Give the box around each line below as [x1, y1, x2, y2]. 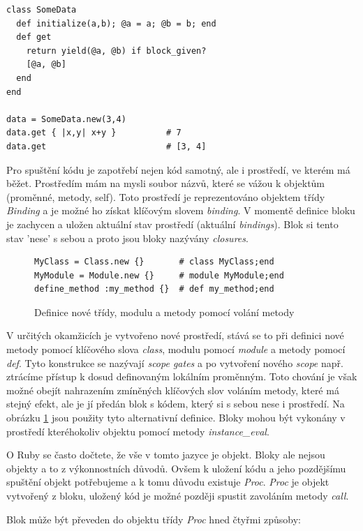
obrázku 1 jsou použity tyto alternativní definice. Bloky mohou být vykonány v [6, 410, 346, 425]
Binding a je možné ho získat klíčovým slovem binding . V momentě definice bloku [6, 203, 355, 218]
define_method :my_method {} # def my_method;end [34, 284, 274, 294]
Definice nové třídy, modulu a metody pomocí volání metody [34, 304, 295, 319]
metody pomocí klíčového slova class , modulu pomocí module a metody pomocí [6, 342, 346, 357]
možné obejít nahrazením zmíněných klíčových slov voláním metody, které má [6, 382, 339, 397]
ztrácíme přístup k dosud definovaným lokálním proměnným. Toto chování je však [6, 369, 357, 384]
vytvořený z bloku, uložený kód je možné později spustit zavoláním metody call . [6, 488, 349, 502]
